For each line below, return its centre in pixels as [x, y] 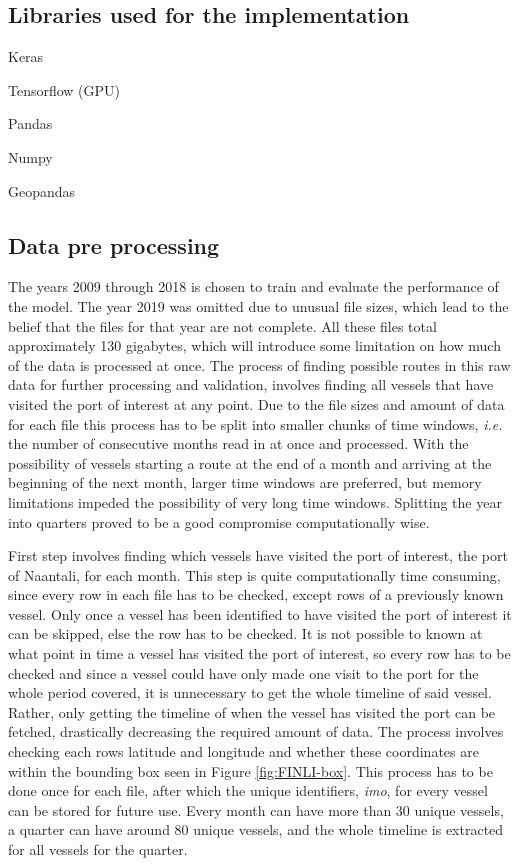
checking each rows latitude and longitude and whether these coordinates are [243, 751]
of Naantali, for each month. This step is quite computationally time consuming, [254, 574]
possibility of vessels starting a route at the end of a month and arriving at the [250, 462]
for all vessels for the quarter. [98, 849]
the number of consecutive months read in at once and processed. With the [238, 443]
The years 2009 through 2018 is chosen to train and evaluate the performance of [253, 286]
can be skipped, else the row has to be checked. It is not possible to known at [245, 633]
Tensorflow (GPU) [64, 89]
